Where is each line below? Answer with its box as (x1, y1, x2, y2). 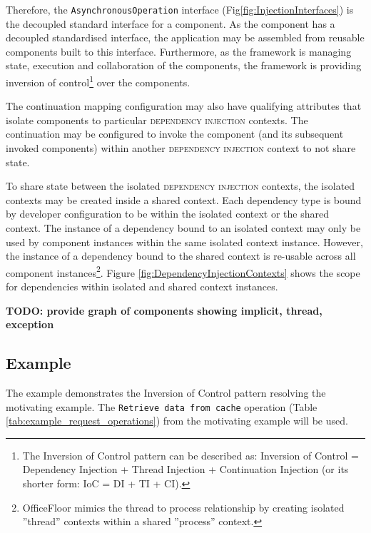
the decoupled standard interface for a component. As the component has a (6, 16, 335, 31)
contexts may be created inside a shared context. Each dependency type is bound (6, 192, 362, 207)
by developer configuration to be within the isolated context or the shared (6, 206, 329, 221)
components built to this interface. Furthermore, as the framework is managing (6, 44, 352, 59)
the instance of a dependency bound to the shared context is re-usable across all (6, 248, 356, 263)
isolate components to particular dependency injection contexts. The (6, 112, 308, 127)
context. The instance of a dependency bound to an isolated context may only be (6, 220, 361, 235)
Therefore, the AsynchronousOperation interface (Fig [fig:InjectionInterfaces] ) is (6, 2, 354, 16)
